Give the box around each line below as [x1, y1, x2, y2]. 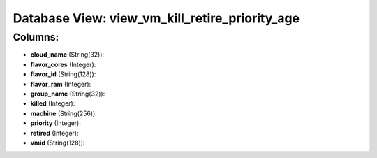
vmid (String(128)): [30, 138, 85, 147]
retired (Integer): [30, 129, 79, 137]
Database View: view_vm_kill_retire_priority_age [13, 10, 300, 26]
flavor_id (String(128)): [30, 70, 96, 78]
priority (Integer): [30, 119, 82, 127]
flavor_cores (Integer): [30, 60, 96, 69]
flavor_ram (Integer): [30, 80, 91, 88]
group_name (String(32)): [30, 89, 105, 98]
